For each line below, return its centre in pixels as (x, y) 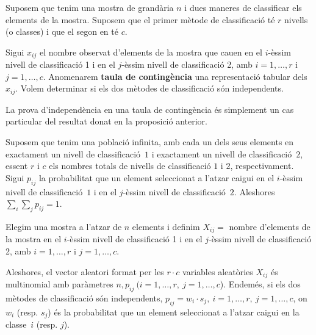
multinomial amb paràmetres (59, 284)
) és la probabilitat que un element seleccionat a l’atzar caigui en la (174, 312)
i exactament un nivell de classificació (222, 153)
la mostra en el (34, 239)
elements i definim (166, 227)
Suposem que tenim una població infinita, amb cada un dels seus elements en (150, 142)
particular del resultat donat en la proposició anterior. (106, 121)
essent (17, 166)
